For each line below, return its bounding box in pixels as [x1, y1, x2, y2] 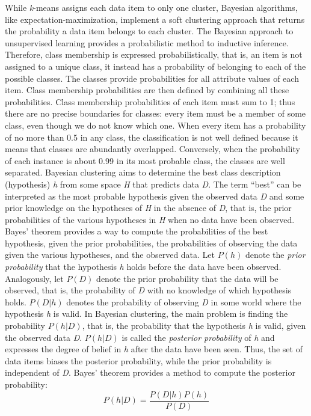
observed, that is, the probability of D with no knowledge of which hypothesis [5, 284, 292, 296]
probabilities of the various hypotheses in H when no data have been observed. [5, 213, 295, 225]
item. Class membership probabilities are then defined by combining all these [5, 84, 289, 96]
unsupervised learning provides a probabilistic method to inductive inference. [5, 36, 289, 49]
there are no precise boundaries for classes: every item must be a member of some [5, 107, 306, 120]
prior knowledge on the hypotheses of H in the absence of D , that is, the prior [5, 201, 292, 214]
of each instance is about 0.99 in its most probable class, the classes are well [5, 154, 285, 167]
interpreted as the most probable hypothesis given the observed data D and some [5, 189, 304, 202]
